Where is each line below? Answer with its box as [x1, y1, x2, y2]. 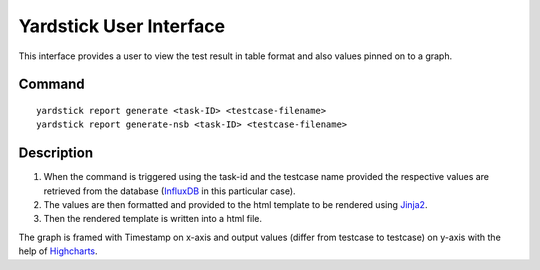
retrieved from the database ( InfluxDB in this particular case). [43, 185, 296, 197]
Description [18, 145, 94, 162]
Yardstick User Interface [18, 15, 225, 37]
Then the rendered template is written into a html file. [43, 213, 263, 225]
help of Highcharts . [18, 245, 99, 257]
